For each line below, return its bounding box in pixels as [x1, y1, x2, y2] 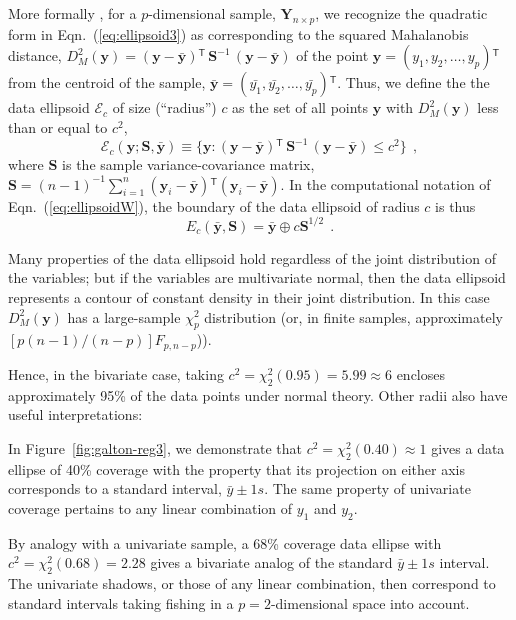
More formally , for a [8, 3, 137, 23]
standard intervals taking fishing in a [8, 592, 234, 613]
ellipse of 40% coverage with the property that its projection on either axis [8, 458, 465, 479]
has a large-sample [67, 306, 181, 327]
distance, [8, 45, 62, 66]
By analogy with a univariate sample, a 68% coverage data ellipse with [8, 532, 442, 553]
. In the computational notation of [280, 173, 491, 194]
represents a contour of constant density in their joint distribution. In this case [8, 286, 490, 307]
